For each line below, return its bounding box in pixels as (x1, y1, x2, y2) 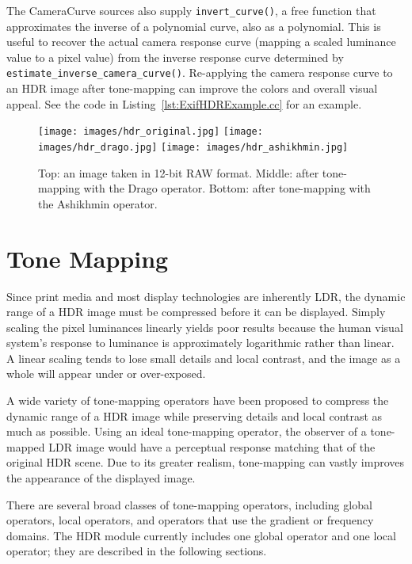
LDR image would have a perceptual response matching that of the (48, 438, 376, 455)
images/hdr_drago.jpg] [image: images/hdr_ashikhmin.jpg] (38, 141, 349, 153)
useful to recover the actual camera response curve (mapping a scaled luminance (6, 33, 396, 50)
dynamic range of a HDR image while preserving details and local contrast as (6, 407, 383, 424)
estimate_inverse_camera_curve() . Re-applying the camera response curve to (6, 64, 393, 81)
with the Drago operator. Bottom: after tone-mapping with (83, 180, 371, 196)
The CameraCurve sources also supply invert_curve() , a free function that (6, 2, 376, 18)
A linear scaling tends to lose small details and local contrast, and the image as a (6, 349, 401, 366)
